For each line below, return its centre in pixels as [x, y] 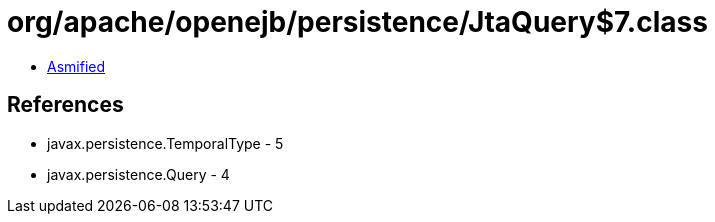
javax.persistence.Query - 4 [138, 174]
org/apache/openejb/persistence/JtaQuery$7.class [357, 22]
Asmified [76, 66]
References [65, 105]
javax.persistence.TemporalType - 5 [165, 143]
